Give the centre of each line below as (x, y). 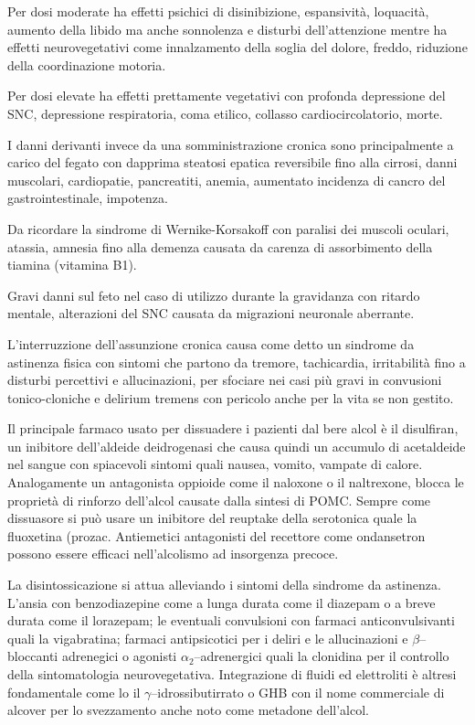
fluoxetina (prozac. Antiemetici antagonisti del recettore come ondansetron (216, 535)
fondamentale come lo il (74, 692)
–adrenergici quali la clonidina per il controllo (322, 656)
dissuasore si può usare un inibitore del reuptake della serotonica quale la (212, 518)
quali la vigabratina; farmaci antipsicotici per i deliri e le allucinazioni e (208, 638)
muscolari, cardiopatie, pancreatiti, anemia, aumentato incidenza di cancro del (227, 180)
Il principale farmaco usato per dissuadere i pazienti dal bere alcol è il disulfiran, (233, 428)
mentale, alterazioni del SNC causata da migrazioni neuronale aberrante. (211, 313)
